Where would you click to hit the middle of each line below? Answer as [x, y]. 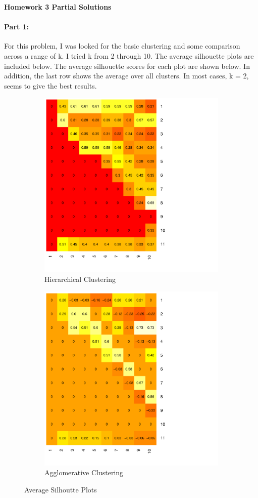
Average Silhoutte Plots [61, 489]
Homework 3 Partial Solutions [58, 7]
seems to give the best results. [50, 85]
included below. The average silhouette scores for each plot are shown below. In [127, 66]
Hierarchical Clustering [80, 279]
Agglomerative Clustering [84, 472]
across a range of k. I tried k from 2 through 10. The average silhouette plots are [129, 55]
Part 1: [17, 27]
